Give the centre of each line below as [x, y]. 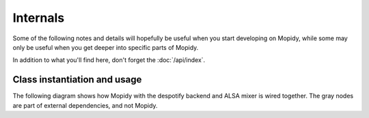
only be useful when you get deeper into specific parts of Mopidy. [106, 47]
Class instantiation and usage [77, 79]
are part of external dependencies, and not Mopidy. [85, 105]
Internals [39, 18]
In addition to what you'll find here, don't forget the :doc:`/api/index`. [109, 60]
